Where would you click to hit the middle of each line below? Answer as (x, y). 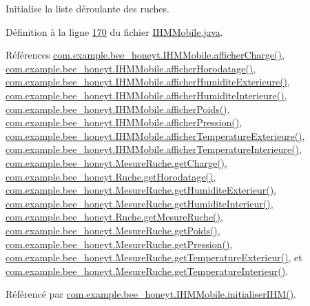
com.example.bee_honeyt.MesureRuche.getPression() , (119, 244)
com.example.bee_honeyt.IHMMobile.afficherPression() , (124, 122)
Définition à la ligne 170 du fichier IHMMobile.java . (114, 31)
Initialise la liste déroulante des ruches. (87, 8)
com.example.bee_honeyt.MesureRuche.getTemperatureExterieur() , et (154, 257)
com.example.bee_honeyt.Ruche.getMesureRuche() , (114, 217)
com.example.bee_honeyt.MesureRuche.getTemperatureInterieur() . (147, 271)
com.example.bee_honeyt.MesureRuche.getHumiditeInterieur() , (139, 203)
